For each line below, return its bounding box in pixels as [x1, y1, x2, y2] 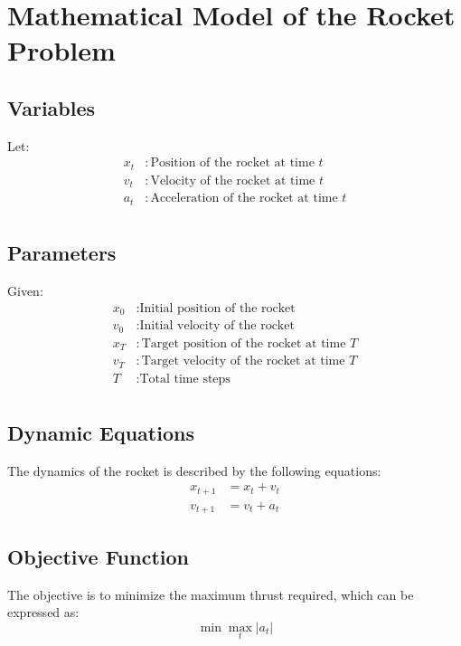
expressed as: [7, 603, 80, 622]
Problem [7, 32, 116, 69]
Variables [7, 93, 96, 121]
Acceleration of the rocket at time [150, 192, 338, 205]
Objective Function [7, 542, 190, 570]
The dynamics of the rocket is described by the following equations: [7, 461, 381, 480]
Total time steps [139, 372, 230, 385]
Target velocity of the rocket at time [141, 355, 345, 368]
